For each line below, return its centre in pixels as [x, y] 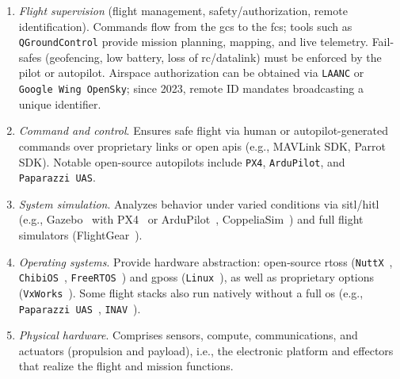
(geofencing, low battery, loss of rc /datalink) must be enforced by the [213, 57]
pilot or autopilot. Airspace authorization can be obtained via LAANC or [191, 73]
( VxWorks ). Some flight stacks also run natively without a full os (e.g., [191, 292]
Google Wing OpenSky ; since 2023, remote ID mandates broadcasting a [191, 88]
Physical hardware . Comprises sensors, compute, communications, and [188, 335]
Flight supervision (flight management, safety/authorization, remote [183, 10]
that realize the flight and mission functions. [126, 366]
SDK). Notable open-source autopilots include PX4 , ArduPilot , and [182, 161]
